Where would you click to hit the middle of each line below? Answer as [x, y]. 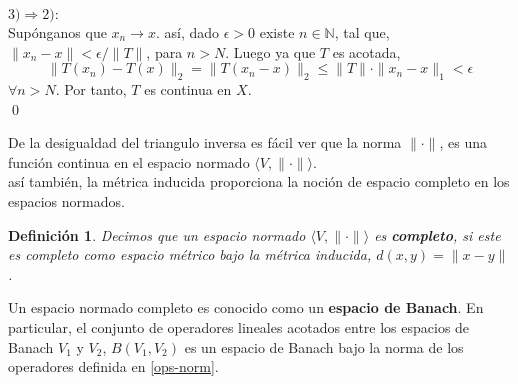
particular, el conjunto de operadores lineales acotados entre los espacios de [239, 326]
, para [164, 51]
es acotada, [366, 51]
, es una [463, 142]
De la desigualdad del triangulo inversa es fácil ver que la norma [205, 142]
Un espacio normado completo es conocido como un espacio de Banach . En [246, 307]
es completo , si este [437, 234]
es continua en [188, 88]
